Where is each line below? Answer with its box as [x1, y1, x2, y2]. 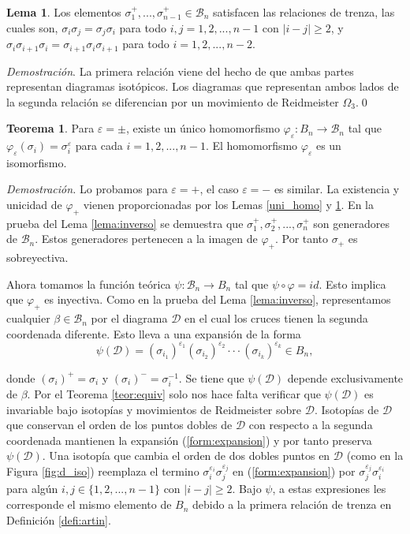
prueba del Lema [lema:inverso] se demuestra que [6, 215, 244, 231]
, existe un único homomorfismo [125, 120, 280, 136]
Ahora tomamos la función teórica [6, 275, 171, 292]
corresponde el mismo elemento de [6, 496, 172, 513]
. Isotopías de [314, 401, 379, 417]
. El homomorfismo [205, 137, 298, 154]
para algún [6, 480, 58, 497]
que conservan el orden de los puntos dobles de [6, 416, 233, 433]
